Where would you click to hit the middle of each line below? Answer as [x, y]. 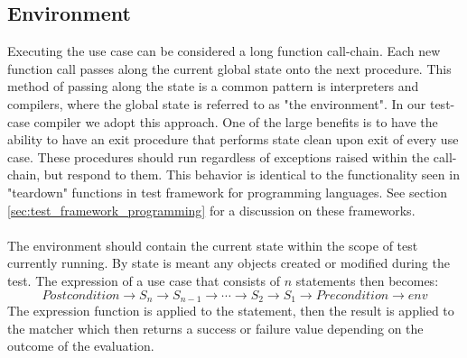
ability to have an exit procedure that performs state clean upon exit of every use [233, 139]
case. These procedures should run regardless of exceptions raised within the [219, 156]
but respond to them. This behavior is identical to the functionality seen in [252, 174]
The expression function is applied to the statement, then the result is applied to [231, 310]
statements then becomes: [367, 280]
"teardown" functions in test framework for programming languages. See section [228, 192]
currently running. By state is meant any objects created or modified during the [229, 263]
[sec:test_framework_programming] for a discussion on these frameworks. [211, 210]
